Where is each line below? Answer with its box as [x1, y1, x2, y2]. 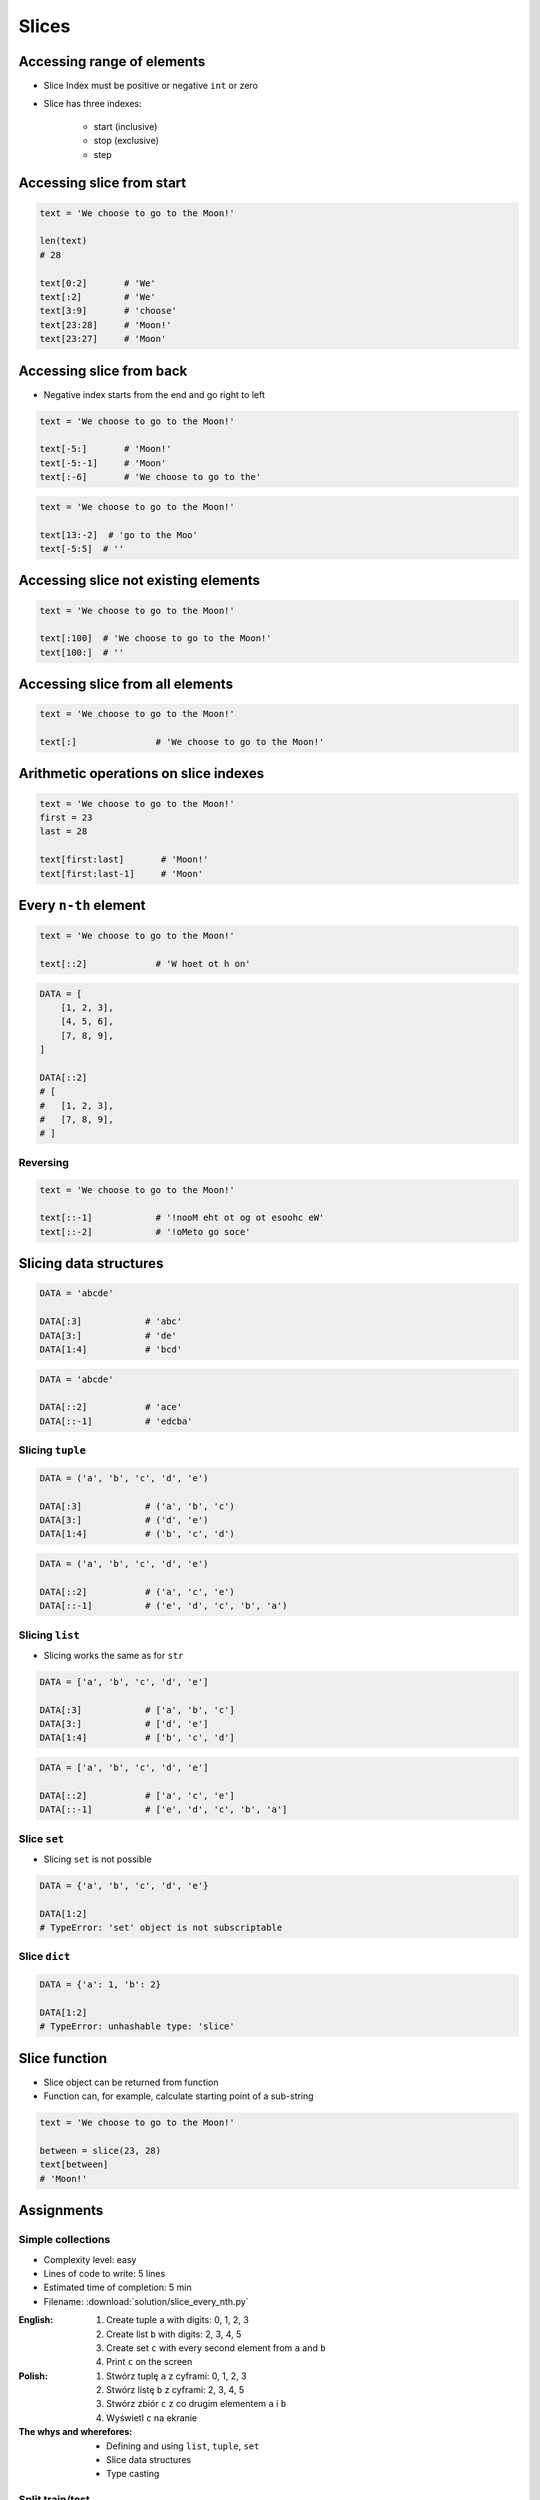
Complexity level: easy [43, 2253, 137, 2265]
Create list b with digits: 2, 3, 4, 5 [106, 2328, 242, 2340]
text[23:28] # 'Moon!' [39, 319, 172, 330]
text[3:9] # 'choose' [39, 305, 177, 317]
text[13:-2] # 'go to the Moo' [39, 529, 199, 540]
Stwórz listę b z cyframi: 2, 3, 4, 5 [106, 2384, 245, 2396]
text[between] [39, 2159, 109, 2170]
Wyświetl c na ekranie [106, 2411, 198, 2424]
